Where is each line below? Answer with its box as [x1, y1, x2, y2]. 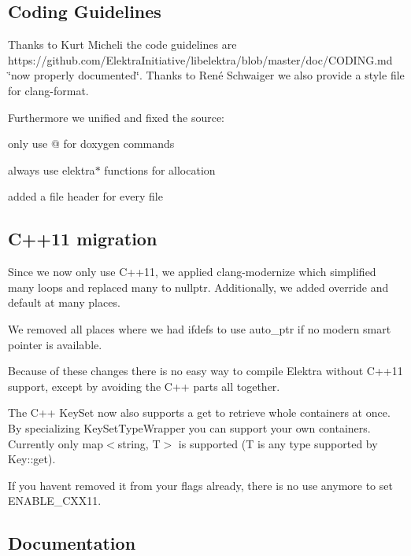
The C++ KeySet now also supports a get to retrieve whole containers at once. [8, 404, 391, 421]
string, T [117, 435, 161, 451]
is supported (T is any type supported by [178, 435, 378, 451]
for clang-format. [8, 82, 89, 98]
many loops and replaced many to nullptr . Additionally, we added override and [8, 278, 389, 295]
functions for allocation [104, 161, 216, 178]
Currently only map [8, 435, 104, 451]
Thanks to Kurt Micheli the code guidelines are [8, 36, 237, 53]
